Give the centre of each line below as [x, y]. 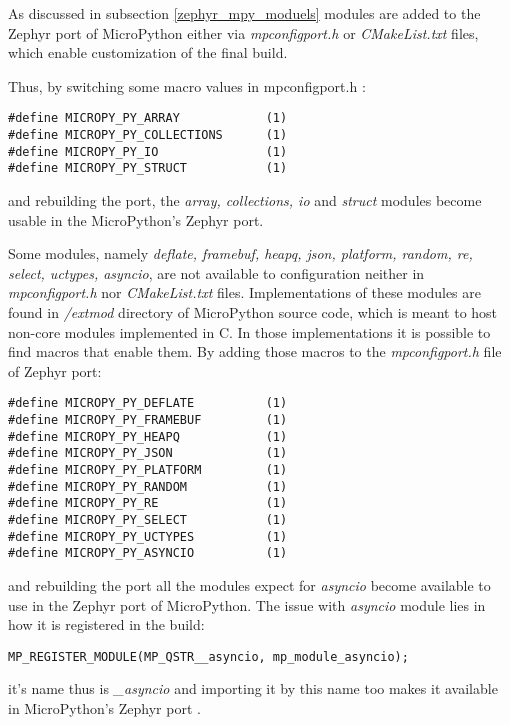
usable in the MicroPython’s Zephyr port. [136, 219]
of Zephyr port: [55, 370]
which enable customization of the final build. [148, 52]
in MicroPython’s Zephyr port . [104, 707]
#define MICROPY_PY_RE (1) [148, 503]
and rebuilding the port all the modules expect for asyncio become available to [249, 584]
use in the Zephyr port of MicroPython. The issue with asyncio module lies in [247, 604]
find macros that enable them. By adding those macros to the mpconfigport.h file [255, 351]
